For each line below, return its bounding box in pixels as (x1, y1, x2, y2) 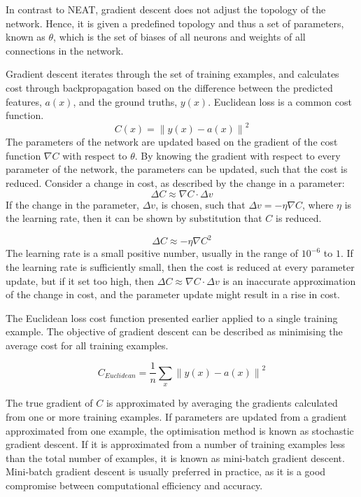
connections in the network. (6, 43, 124, 57)
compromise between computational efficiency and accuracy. (6, 477, 263, 492)
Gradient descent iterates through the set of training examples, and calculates (6, 66, 339, 81)
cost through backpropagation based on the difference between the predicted (6, 80, 333, 94)
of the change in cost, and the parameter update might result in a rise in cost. (6, 287, 341, 302)
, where (302, 197, 334, 211)
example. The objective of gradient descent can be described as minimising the (6, 324, 343, 339)
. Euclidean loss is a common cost (208, 94, 352, 108)
